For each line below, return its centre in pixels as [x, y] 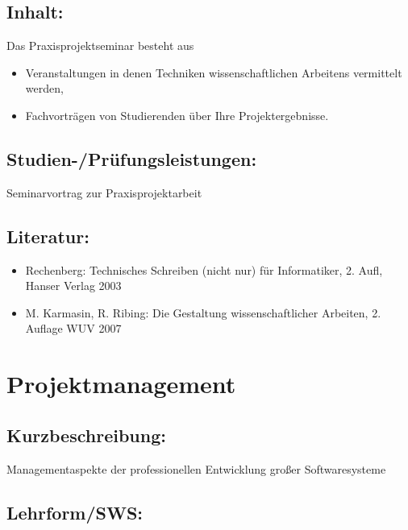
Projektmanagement [121, 384]
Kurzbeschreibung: [86, 435]
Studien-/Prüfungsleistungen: [132, 158]
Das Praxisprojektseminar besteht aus [100, 46]
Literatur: [48, 236]
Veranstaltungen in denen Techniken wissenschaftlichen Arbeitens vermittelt [214, 72]
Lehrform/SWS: [75, 512]
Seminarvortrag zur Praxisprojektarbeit [104, 192]
